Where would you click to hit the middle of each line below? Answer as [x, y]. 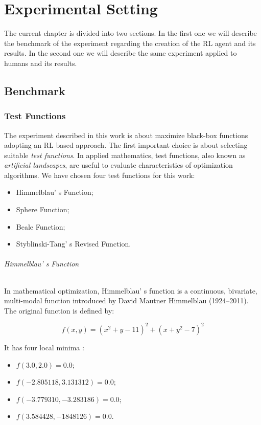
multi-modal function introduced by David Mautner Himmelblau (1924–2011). [126, 300]
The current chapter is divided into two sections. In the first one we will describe [130, 33]
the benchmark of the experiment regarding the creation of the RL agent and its [130, 43]
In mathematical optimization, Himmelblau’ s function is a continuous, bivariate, [131, 290]
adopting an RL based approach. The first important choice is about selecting [126, 145]
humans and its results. [41, 63]
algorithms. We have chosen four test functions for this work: [100, 175]
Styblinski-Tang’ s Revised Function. [74, 244]
